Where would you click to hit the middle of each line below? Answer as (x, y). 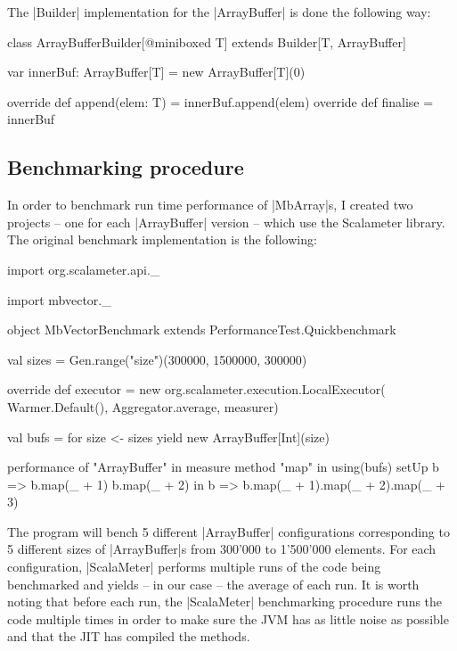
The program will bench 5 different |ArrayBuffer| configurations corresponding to (228, 531)
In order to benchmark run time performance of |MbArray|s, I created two (210, 205)
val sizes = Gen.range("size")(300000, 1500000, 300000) (157, 359)
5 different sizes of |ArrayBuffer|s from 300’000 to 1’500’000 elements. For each (222, 549)
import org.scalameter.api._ (84, 269)
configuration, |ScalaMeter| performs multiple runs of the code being (194, 567)
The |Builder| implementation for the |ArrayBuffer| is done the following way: (219, 12)
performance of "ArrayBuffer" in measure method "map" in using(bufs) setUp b (223, 467)
